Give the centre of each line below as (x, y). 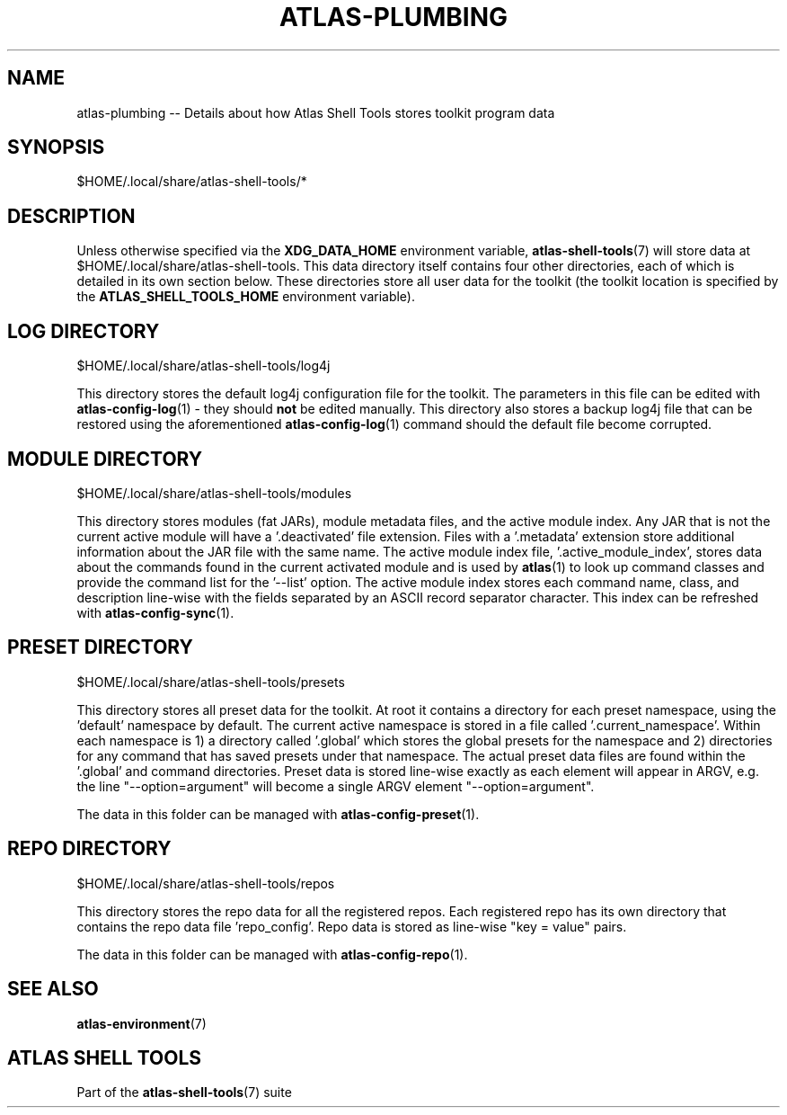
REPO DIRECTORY (89, 849)
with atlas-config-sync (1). (155, 612)
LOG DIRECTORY (84, 331)
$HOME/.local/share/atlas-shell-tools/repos (206, 883)
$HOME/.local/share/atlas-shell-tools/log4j (203, 366)
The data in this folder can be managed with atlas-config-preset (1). (278, 814)
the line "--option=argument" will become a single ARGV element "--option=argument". (336, 786)
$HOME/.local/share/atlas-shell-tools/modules (214, 493)
